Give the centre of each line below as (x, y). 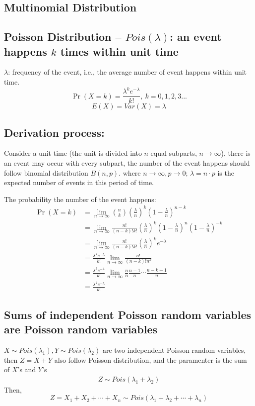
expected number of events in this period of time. (79, 182)
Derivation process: (54, 132)
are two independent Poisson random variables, (174, 350)
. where (130, 172)
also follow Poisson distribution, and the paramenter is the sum (151, 359)
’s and (27, 369)
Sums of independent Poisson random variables (128, 314)
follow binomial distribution (46, 172)
